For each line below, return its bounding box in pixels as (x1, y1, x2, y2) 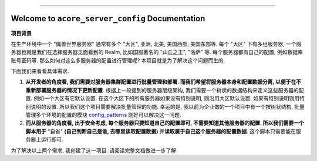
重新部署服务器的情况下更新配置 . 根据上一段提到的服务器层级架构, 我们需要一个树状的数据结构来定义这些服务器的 (25, 86, 299, 93)
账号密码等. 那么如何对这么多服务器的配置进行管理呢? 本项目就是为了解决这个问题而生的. (11, 56, 225, 64)
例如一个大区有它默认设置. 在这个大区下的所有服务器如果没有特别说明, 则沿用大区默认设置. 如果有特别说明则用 (33, 95, 299, 102)
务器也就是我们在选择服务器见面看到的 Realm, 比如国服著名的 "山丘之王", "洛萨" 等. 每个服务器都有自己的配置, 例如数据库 (11, 49, 303, 56)
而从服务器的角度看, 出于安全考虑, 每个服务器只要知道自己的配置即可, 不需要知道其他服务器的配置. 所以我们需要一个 (25, 119, 305, 126)
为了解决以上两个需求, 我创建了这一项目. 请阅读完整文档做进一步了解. (11, 147, 178, 154)
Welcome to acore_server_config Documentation (11, 14, 205, 24)
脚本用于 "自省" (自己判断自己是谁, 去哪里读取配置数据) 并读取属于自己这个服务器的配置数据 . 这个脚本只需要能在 (25, 128, 296, 135)
